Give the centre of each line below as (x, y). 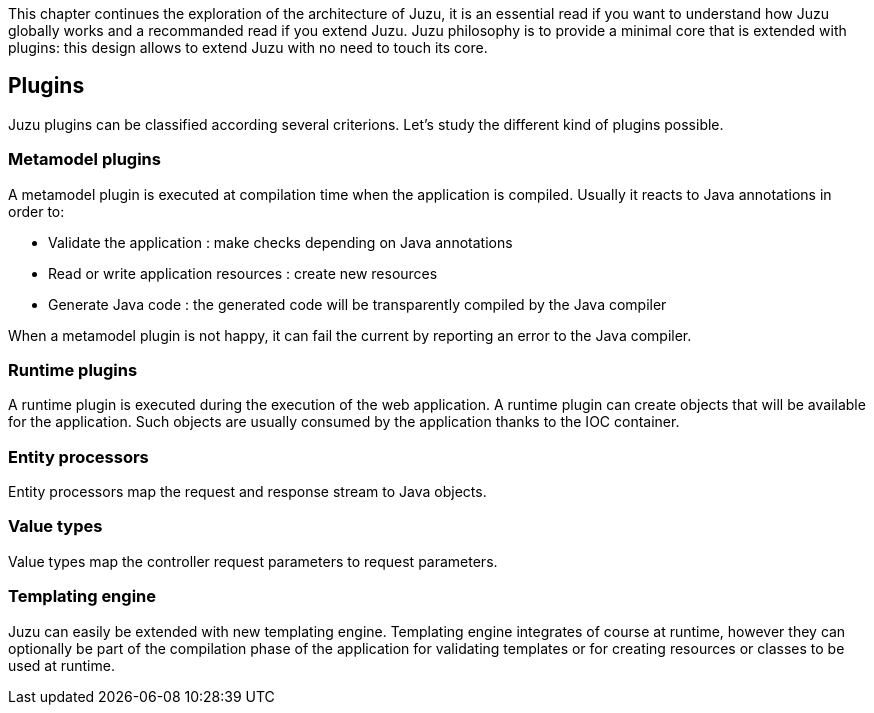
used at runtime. (61, 665)
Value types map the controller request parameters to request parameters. (253, 561)
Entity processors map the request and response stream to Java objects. (247, 492)
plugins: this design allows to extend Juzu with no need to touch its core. (248, 47)
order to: (36, 211)
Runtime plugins (73, 369)
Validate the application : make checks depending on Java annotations (280, 242)
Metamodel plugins (84, 159)
